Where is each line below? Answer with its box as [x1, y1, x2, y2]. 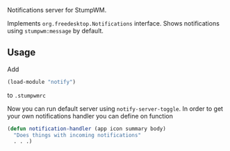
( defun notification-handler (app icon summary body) [7, 125, 167, 132]
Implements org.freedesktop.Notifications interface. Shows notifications [7, 19, 220, 27]
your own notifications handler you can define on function [7, 112, 174, 120]
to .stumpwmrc [7, 91, 47, 99]
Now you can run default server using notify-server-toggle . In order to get [7, 104, 224, 113]
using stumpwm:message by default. [7, 27, 104, 35]
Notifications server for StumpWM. [7, 6, 107, 14]
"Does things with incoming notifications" [13, 132, 141, 139]
